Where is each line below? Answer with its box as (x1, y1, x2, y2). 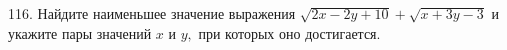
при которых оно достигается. (198, 22, 381, 43)
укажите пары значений (8, 22, 152, 43)
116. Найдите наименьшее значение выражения (8, 3, 296, 23)
